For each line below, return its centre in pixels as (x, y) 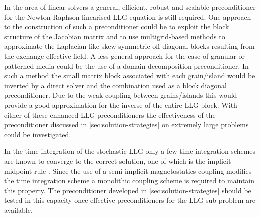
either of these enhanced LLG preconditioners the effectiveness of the (110, 115)
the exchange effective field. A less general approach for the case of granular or (125, 55)
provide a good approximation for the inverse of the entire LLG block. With (121, 104)
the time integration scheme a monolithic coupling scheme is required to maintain (129, 181)
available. (18, 210)
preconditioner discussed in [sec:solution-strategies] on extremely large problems (126, 125)
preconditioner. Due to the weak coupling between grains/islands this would (121, 95)
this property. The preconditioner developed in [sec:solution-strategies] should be (128, 190)
